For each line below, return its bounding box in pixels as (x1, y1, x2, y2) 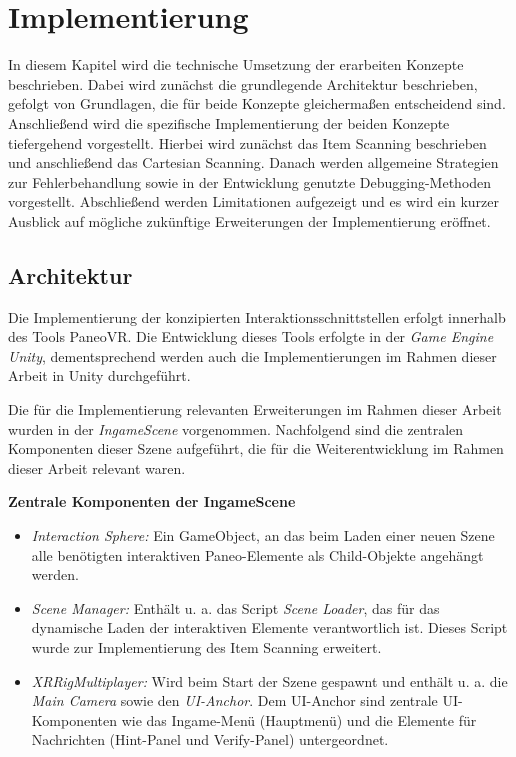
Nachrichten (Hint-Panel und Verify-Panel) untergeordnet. (31, 729, 389, 750)
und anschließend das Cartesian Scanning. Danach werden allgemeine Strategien (8, 152, 499, 173)
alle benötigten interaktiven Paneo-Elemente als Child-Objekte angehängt (31, 544, 484, 565)
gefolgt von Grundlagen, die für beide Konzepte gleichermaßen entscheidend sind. (8, 93, 506, 114)
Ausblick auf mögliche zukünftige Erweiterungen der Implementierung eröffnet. (8, 210, 491, 231)
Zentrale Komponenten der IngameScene (8, 491, 296, 512)
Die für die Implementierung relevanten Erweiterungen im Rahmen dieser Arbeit (8, 399, 502, 420)
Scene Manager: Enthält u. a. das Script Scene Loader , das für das (31, 597, 440, 618)
